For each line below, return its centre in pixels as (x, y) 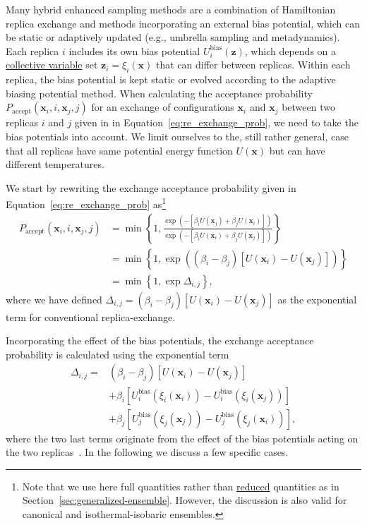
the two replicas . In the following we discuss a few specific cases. (147, 452)
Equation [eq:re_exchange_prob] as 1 (86, 203)
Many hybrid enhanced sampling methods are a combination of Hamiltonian (171, 9)
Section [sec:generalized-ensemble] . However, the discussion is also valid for (185, 500)
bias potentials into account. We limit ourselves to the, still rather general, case (177, 136)
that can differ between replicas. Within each (253, 65)
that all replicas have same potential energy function (119, 150)
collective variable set (52, 65)
